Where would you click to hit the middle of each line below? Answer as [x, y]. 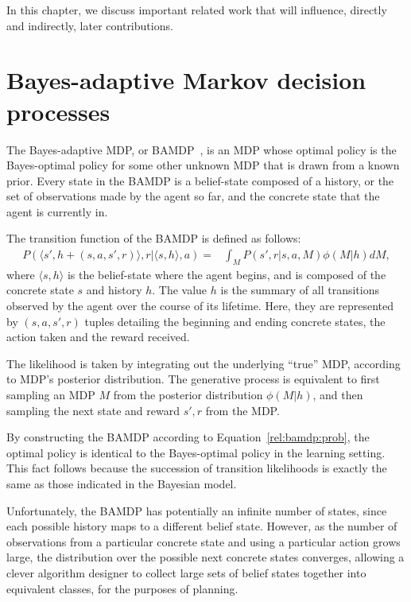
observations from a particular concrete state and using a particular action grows [204, 541]
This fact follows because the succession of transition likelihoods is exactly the [197, 468]
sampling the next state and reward [93, 410]
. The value [180, 290]
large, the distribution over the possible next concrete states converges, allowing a [205, 557]
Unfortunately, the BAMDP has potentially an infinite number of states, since [197, 510]
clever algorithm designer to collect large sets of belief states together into [186, 572]
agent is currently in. [57, 211]
